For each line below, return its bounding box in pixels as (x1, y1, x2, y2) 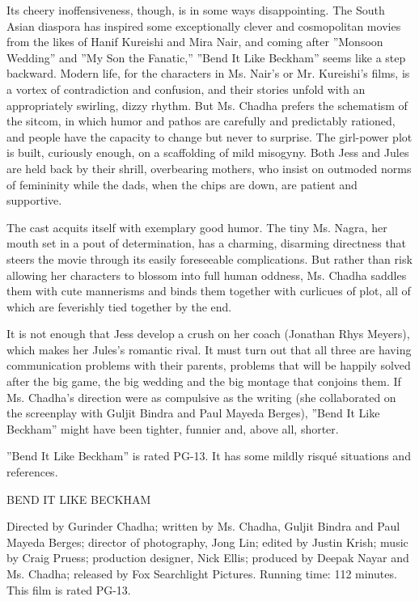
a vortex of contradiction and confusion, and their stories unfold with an (6, 80, 366, 97)
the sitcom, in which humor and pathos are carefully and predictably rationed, (6, 112, 396, 129)
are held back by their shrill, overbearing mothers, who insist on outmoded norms (6, 159, 412, 176)
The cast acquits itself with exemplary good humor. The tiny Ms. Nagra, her (6, 218, 387, 235)
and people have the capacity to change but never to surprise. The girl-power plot (6, 128, 413, 145)
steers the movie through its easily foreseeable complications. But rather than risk (6, 250, 413, 267)
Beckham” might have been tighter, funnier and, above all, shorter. (6, 420, 339, 437)
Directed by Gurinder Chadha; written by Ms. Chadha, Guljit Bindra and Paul (6, 518, 400, 535)
